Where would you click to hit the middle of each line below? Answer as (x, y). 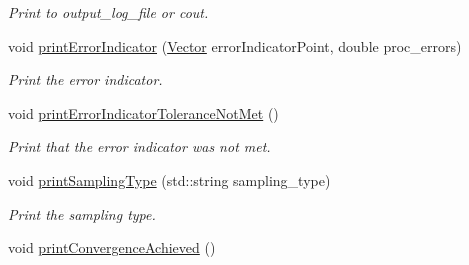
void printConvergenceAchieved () (112, 247)
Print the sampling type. (82, 213)
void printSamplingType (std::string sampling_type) (169, 179)
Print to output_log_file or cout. (108, 12)
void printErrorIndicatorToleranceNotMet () (143, 112)
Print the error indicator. (85, 79)
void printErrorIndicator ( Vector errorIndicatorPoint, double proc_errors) (235, 45)
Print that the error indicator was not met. (139, 146)
